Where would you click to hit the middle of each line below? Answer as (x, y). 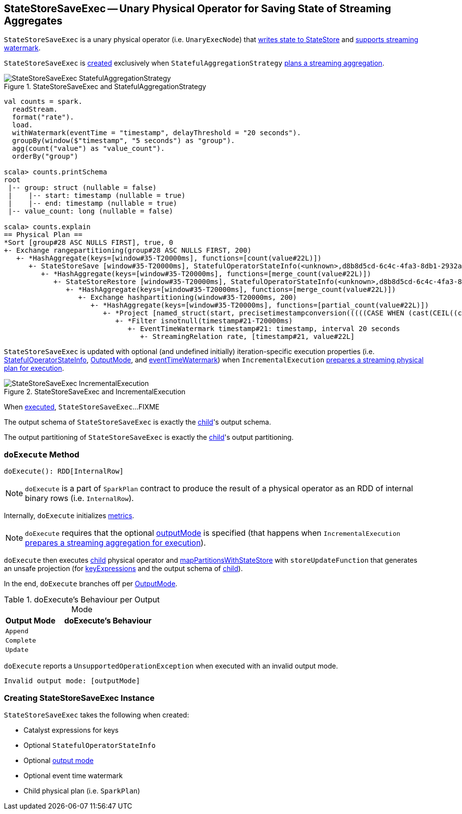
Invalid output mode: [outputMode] (72, 681)
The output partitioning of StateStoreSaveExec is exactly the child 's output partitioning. (149, 437)
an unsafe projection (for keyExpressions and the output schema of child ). (123, 569)
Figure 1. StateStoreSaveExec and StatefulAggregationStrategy (105, 87)
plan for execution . (34, 368)
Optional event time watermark (73, 775)
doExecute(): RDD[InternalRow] (64, 471)
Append (17, 631)
